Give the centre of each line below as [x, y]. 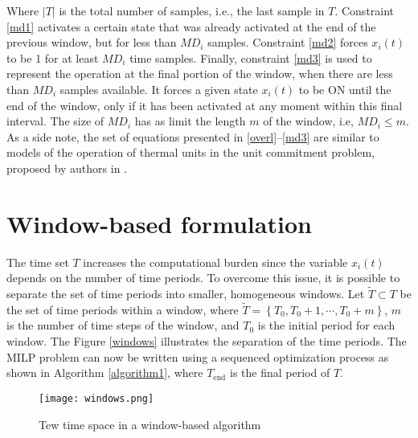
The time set [38, 262]
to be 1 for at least [53, 57]
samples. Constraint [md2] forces [288, 42]
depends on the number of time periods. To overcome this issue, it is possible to [203, 278]
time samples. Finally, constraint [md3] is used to [251, 57]
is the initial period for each [326, 325]
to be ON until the [345, 89]
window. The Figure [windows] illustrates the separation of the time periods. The [207, 341]
